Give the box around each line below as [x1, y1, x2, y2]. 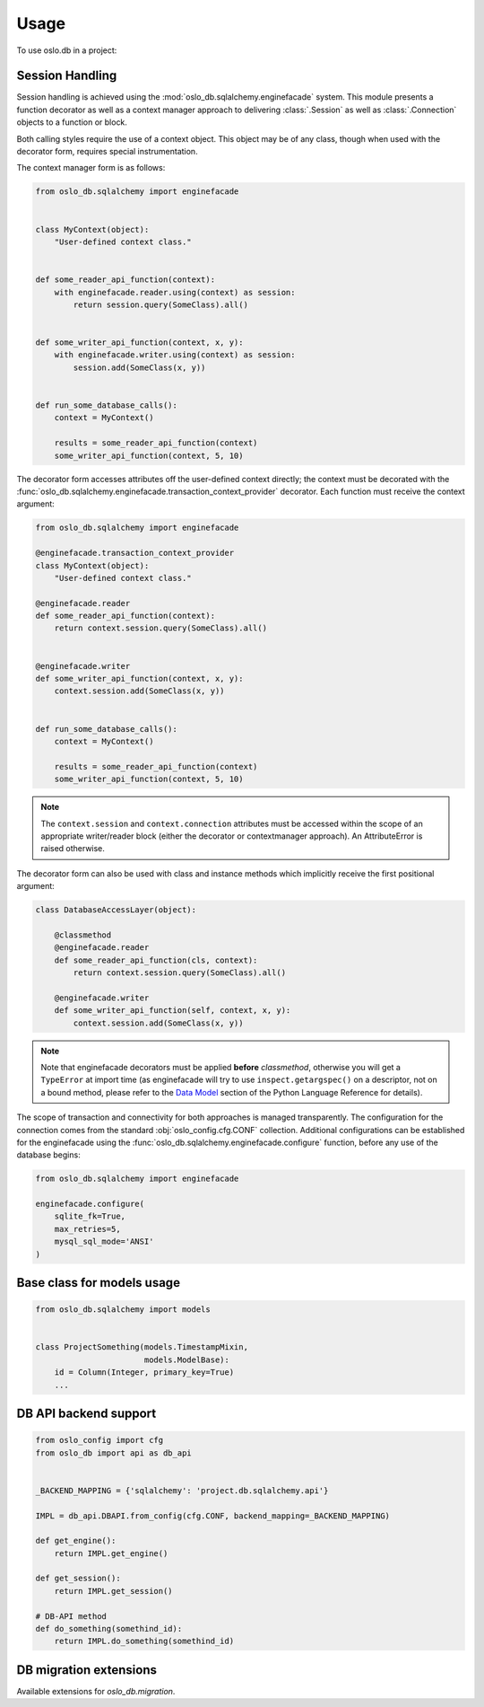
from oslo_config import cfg [35, 1435, 164, 1446]
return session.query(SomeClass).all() [73, 299, 248, 310]
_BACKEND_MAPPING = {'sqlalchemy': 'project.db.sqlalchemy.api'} [35, 1485, 329, 1495]
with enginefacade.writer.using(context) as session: [54, 350, 296, 360]
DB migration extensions [16, 1662, 157, 1677]
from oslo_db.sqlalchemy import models [35, 1305, 211, 1315]
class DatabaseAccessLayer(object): [35, 905, 197, 915]
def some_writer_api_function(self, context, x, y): [54, 1006, 291, 1016]
